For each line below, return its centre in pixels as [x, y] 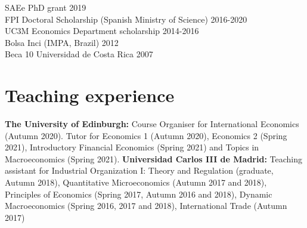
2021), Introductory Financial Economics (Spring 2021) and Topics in [132, 147]
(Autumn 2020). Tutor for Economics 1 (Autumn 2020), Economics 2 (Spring [146, 135]
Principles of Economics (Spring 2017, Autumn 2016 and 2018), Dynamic [139, 194]
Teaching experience [90, 95]
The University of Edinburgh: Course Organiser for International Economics [152, 124]
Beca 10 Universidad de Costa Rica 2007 [79, 54]
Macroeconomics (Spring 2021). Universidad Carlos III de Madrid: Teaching [153, 158]
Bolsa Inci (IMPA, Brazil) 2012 [62, 42]
